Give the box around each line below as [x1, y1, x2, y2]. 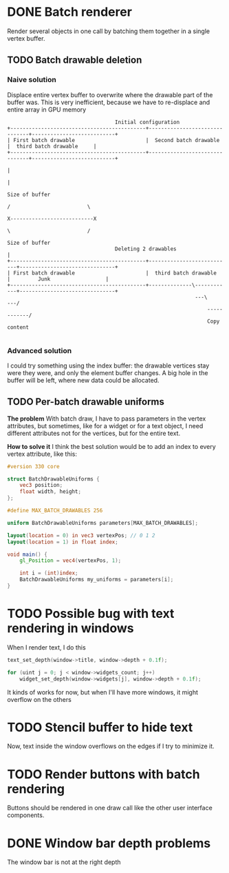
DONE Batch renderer [7, 4, 133, 20]
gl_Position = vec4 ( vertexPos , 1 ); [19, 557, 122, 564]
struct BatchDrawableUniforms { [7, 475, 100, 483]
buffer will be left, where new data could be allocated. [7, 376, 160, 384]
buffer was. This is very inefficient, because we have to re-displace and [7, 98, 210, 106]
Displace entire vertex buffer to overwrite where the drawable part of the [7, 90, 213, 99]
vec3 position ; [19, 482, 63, 489]
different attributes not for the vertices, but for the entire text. [7, 429, 181, 437]
